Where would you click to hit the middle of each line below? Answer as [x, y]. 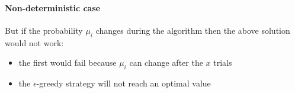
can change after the [166, 62]
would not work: [34, 42]
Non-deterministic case [53, 7]
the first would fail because [68, 62]
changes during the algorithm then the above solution [193, 30]
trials [223, 62]
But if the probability [44, 30]
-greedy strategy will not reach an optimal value [124, 83]
